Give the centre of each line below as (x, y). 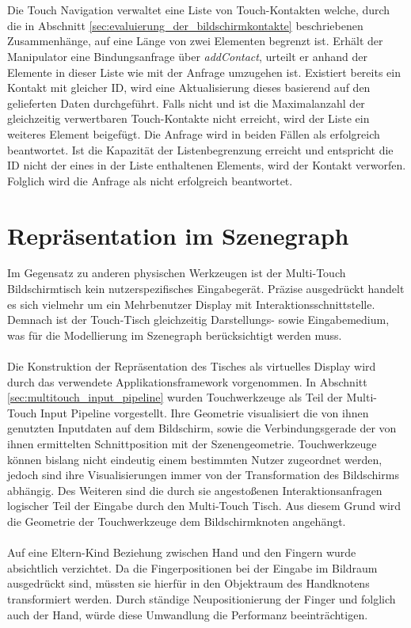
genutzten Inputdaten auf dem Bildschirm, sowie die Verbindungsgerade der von (202, 428)
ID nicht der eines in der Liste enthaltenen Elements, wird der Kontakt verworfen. (207, 165)
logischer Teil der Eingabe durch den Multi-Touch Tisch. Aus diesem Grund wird (204, 506)
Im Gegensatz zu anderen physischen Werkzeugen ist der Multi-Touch (177, 273)
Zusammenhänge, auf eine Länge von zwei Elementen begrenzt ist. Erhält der (195, 41)
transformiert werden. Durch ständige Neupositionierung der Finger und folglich (202, 598)
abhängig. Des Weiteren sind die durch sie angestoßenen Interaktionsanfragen (195, 490)
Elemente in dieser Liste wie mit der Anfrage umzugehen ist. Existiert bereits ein (204, 72)
